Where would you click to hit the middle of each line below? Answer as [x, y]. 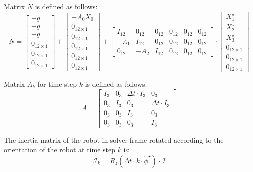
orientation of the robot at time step [60, 149]
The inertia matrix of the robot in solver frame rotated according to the [114, 139]
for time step [57, 84]
